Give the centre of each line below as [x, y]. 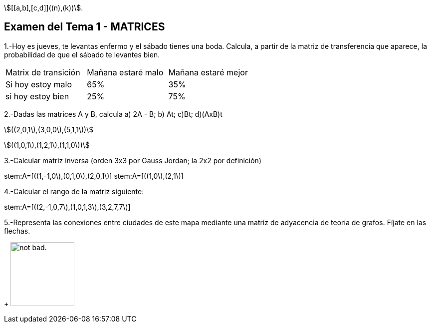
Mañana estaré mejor [208, 72]
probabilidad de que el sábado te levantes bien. [82, 54]
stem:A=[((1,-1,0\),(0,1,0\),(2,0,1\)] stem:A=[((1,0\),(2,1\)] [94, 176]
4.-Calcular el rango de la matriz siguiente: [74, 191]
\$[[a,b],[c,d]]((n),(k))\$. [44, 8]
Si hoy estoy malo [39, 84]
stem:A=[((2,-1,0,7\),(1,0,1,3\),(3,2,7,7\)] [67, 207]
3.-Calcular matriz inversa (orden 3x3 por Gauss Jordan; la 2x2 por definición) [133, 160]
